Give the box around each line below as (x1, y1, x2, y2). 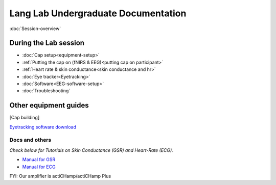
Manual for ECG (22, 164, 56, 170)
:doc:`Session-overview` (9, 25, 61, 32)
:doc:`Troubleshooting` (22, 88, 71, 94)
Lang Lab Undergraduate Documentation (9, 8, 187, 19)
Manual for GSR (22, 156, 56, 163)
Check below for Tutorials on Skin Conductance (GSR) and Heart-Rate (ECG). (9, 147, 173, 153)
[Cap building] (9, 115, 40, 121)
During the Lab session (9, 39, 84, 47)
